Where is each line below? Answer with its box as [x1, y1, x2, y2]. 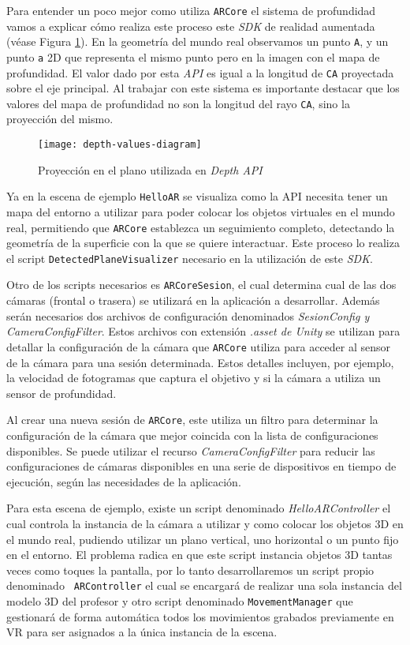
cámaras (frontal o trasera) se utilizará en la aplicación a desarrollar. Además [6, 292, 380, 309]
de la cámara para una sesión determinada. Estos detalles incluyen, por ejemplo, [6, 354, 394, 370]
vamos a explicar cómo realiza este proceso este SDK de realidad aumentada [6, 17, 375, 34]
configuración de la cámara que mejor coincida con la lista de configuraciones [6, 427, 378, 443]
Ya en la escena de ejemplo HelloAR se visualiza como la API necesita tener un [6, 188, 388, 204]
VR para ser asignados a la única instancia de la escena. [6, 624, 278, 640]
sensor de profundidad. [6, 384, 117, 401]
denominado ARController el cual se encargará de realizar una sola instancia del [6, 577, 402, 594]
